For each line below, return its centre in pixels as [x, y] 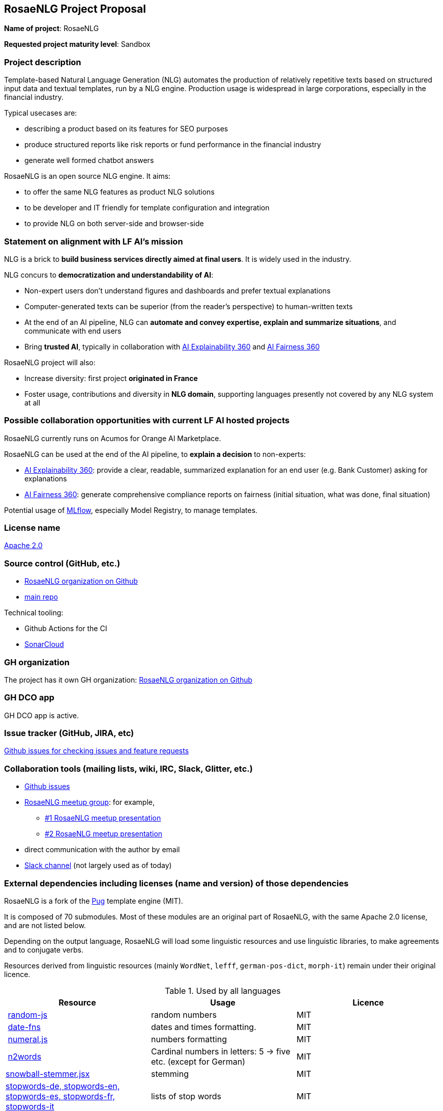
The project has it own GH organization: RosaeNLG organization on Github [128, 680]
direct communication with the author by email [102, 850]
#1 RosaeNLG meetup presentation [103, 818]
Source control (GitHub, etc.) [62, 563]
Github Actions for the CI [66, 629]
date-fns [24, 1027]
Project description [43, 62]
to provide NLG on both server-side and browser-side [114, 224]
